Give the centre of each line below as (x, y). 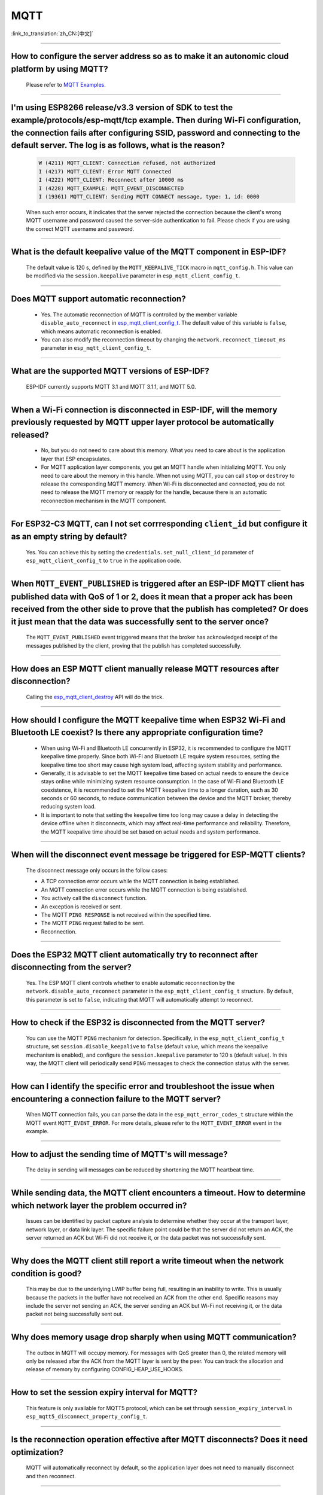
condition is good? (46, 1273)
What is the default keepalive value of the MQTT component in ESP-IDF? (149, 252)
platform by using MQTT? (60, 69)
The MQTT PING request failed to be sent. (93, 923)
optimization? (37, 1452)
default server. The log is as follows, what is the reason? (118, 146)
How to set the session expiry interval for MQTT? (104, 1392)
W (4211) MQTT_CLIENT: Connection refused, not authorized (127, 163)
